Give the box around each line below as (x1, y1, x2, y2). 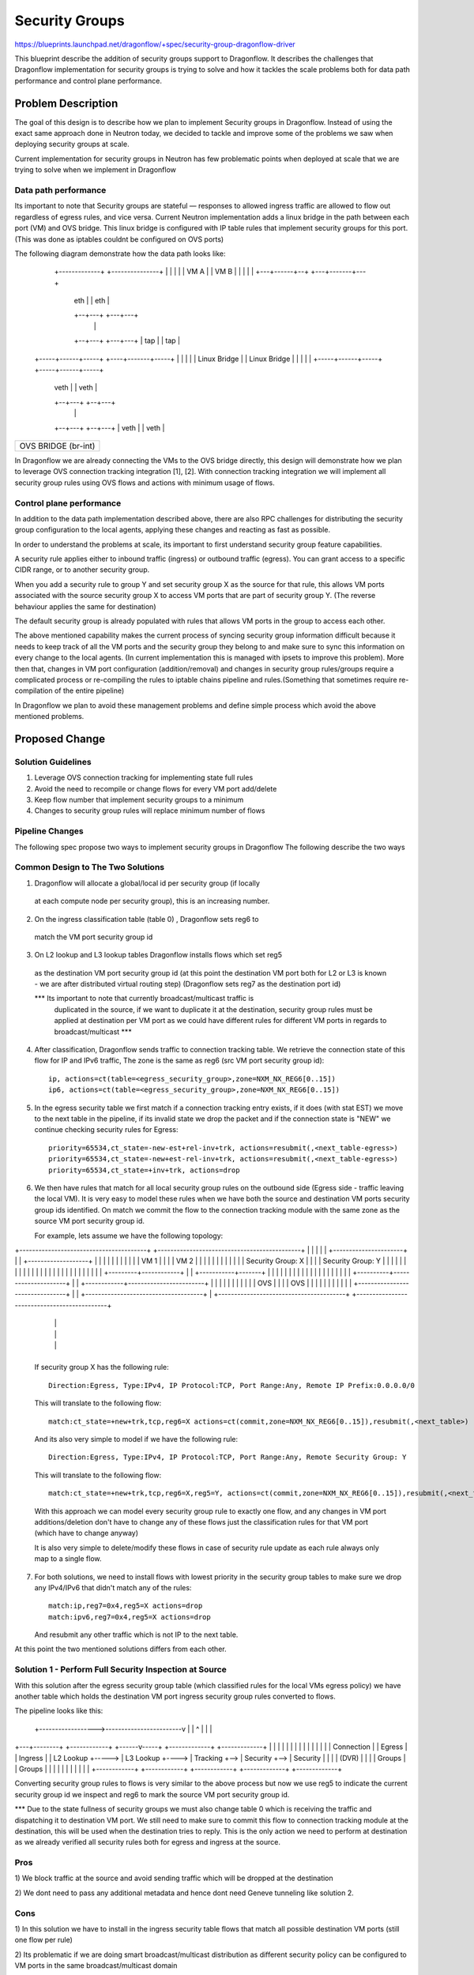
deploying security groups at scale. (14, 139, 130, 149)
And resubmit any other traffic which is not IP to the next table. (34, 1630, 239, 1639)
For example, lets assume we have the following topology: (34, 1231, 224, 1240)
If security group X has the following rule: (34, 1363, 169, 1372)
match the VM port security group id (34, 932, 153, 942)
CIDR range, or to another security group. (14, 565, 150, 574)
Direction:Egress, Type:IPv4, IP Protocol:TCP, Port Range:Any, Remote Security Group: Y (48, 1453, 407, 1461)
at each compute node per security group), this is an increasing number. (34, 897, 270, 906)
